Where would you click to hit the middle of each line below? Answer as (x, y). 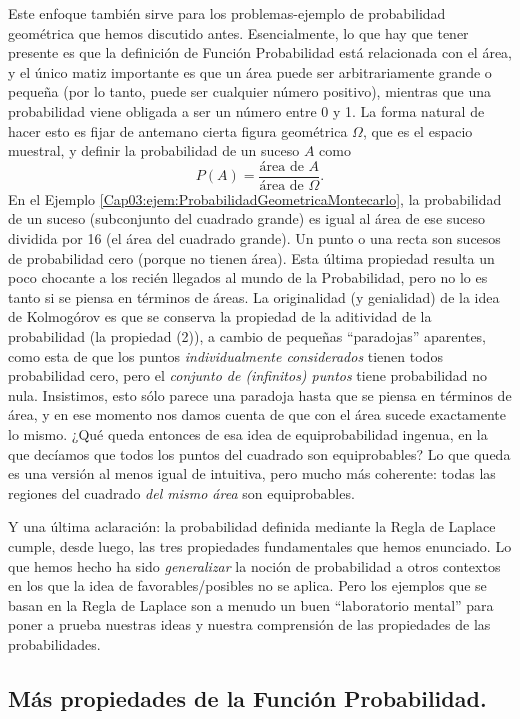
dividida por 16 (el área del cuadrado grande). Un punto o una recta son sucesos (254, 238)
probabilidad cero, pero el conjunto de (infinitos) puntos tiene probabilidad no (248, 375)
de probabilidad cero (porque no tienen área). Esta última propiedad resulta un (251, 257)
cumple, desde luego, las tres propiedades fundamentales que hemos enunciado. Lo (260, 545)
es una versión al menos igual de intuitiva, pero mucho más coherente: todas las (252, 473)
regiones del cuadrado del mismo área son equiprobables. (181, 492)
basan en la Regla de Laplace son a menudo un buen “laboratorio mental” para (251, 604)
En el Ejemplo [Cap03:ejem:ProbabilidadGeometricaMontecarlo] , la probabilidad (255, 198)
